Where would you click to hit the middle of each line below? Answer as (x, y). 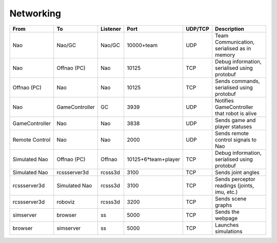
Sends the (227, 212)
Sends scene (231, 198)
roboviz (66, 201)
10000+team (142, 45)
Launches (227, 225)
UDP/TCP (198, 29)
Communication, (235, 42)
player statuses (233, 127)
